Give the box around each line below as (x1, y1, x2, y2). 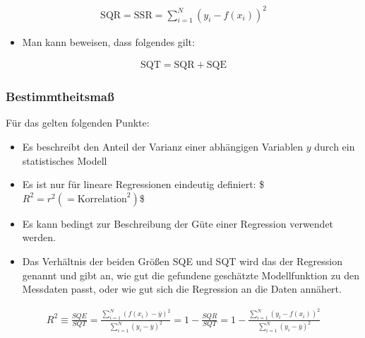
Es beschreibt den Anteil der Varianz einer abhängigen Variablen (22, 139, 304, 153)
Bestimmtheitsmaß (6, 88, 114, 105)
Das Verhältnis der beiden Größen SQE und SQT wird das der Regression (22, 253, 343, 268)
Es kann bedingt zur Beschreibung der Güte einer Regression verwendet (22, 216, 334, 231)
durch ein (314, 139, 355, 153)
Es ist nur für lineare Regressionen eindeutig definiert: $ (22, 177, 265, 192)
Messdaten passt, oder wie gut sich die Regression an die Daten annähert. (22, 281, 342, 296)
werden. (22, 230, 56, 245)
